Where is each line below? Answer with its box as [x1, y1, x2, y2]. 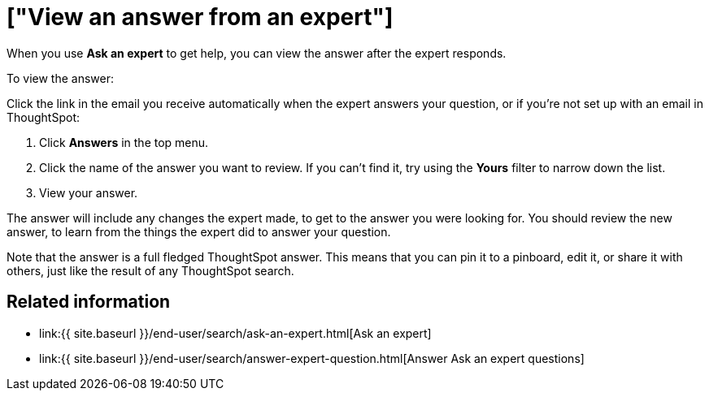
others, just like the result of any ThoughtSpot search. [7, 263, 294, 278]
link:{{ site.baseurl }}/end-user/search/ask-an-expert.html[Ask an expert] [39, 326, 432, 340]
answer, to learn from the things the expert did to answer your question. [7, 224, 391, 239]
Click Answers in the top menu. [39, 135, 209, 149]
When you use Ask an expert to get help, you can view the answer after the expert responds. [7, 45, 507, 60]
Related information [7, 291, 171, 313]
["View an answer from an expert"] [7, 3, 394, 31]
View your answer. [39, 185, 138, 200]
